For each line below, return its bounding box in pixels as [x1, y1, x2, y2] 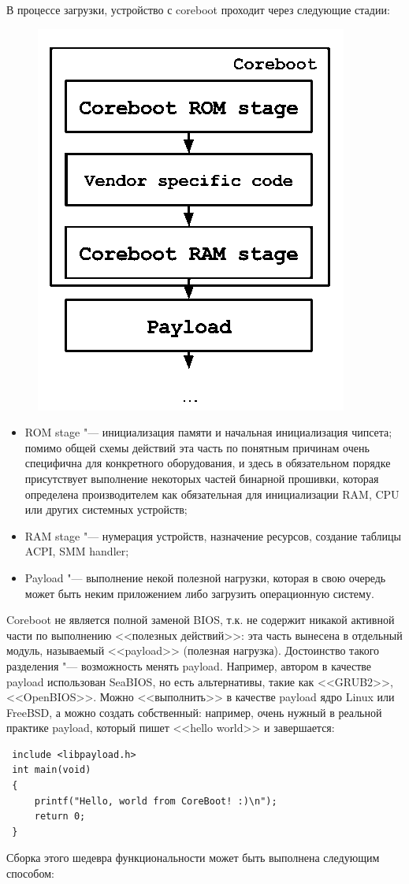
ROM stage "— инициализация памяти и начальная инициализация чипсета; [24, 424, 392, 440]
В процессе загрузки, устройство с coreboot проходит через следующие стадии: [6, 2, 390, 17]
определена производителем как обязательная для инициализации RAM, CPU [24, 485, 400, 502]
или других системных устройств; [24, 501, 188, 518]
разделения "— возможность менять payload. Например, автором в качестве [6, 657, 372, 674]
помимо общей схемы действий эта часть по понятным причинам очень [24, 439, 370, 455]
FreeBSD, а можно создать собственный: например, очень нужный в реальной [6, 704, 382, 720]
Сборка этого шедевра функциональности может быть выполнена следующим [6, 849, 380, 866]
